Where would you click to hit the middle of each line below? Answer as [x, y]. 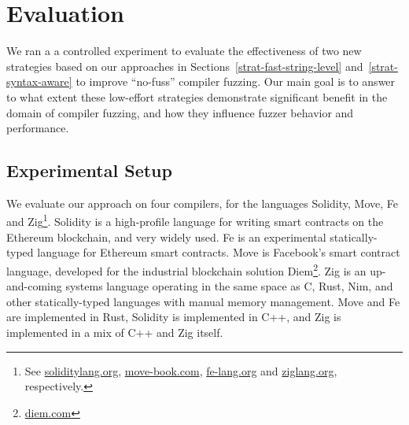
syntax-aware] [39, 81]
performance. [38, 128]
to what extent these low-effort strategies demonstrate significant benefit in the [197, 96]
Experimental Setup [89, 170]
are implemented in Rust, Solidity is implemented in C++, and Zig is [174, 317]
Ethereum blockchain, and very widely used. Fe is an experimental [166, 237]
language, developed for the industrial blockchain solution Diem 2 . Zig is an [186, 269]
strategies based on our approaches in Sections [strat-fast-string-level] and [185, 66]
